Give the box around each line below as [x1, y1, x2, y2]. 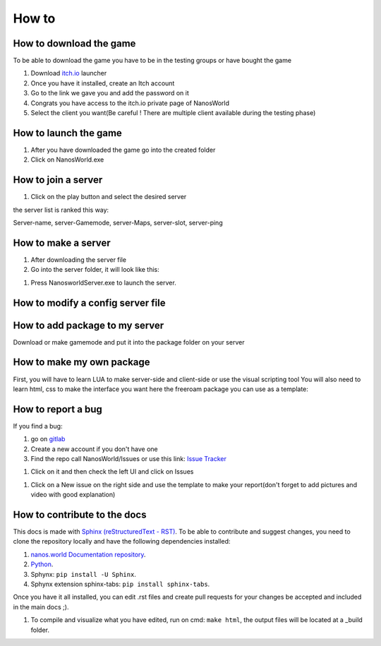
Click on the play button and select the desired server [30, 193, 187, 201]
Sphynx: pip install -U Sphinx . [30, 570, 137, 578]
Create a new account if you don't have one [30, 445, 158, 453]
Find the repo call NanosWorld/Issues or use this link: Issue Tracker [30, 454, 227, 462]
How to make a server [13, 237, 111, 249]
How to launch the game [13, 127, 123, 139]
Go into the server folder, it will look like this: [30, 265, 160, 274]
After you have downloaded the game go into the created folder [30, 145, 216, 154]
